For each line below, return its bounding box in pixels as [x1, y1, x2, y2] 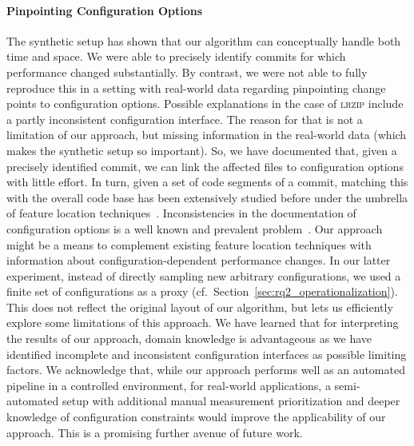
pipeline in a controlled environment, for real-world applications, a [6, 376, 331, 393]
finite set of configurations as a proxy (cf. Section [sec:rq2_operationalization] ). [6, 283, 398, 300]
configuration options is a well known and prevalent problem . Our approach [6, 220, 383, 237]
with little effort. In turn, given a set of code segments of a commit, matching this [6, 173, 408, 190]
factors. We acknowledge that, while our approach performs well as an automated [6, 361, 405, 378]
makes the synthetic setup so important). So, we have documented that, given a [6, 141, 397, 158]
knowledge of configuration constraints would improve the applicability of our [6, 408, 386, 425]
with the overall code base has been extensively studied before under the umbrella [6, 189, 408, 205]
